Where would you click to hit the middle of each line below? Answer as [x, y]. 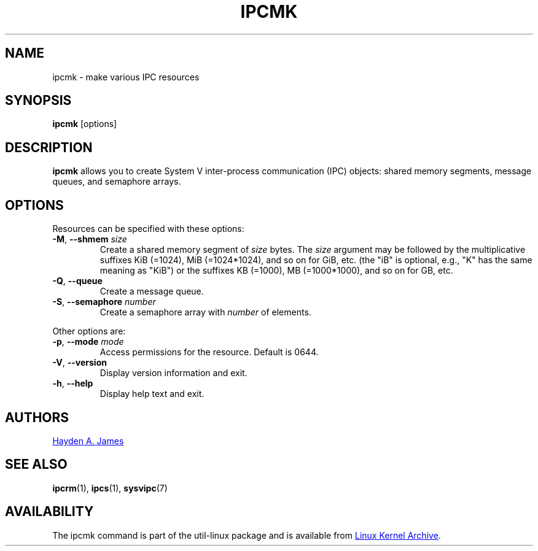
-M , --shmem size [90, 239]
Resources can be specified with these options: [148, 229]
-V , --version [80, 363]
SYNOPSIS [38, 101]
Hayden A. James [88, 441]
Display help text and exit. [152, 394]
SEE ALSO [36, 464]
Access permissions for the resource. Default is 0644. [209, 352]
